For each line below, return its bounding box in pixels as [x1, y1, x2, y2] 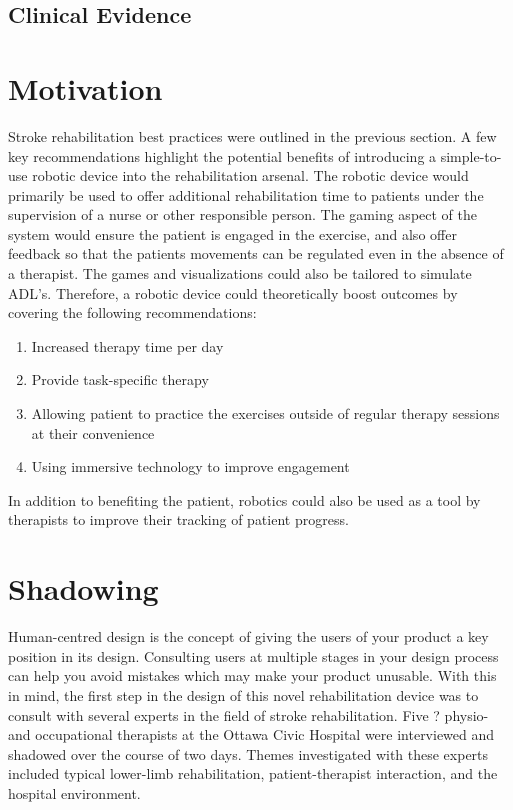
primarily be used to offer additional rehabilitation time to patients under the [8, 184, 484, 205]
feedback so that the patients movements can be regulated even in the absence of [8, 243, 504, 264]
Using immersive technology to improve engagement [31, 456, 350, 477]
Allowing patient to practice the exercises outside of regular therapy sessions [31, 403, 500, 424]
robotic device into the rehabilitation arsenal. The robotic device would [32, 165, 469, 186]
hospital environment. [8, 782, 141, 803]
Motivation [8, 67, 163, 108]
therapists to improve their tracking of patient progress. [8, 509, 349, 530]
